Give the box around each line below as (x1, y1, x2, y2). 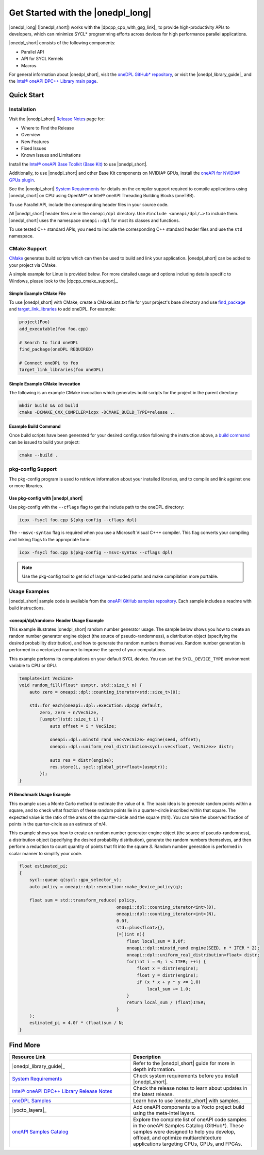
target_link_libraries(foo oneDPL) (19, 367, 104, 372)
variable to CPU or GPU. (9, 662, 57, 668)
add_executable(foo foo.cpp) (19, 326, 89, 331)
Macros (21, 62, 36, 68)
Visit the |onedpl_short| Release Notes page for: (9, 116, 105, 122)
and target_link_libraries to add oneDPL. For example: (9, 306, 116, 312)
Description (133, 1054, 161, 1061)
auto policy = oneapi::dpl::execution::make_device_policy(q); (29, 884, 183, 889)
